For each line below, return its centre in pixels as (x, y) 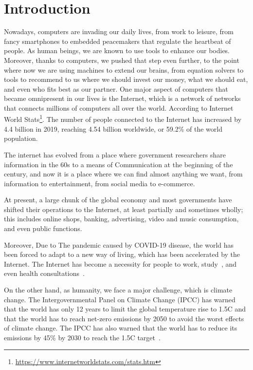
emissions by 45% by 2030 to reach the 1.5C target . (82, 337)
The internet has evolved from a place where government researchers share (115, 154)
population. (21, 138)
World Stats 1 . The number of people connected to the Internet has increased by (123, 118)
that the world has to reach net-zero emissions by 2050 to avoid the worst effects (124, 318)
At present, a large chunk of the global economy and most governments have (118, 200)
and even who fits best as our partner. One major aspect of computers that (116, 88)
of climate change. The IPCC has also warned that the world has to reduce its (121, 328)
